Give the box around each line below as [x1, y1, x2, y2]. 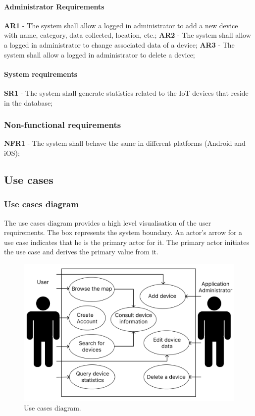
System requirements [4, 68, 78, 79]
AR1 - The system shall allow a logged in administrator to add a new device [4, 20, 238, 30]
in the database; [4, 97, 53, 108]
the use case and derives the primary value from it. [4, 246, 158, 257]
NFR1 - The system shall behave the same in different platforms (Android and [4, 138, 246, 148]
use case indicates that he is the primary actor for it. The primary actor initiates [4, 237, 249, 247]
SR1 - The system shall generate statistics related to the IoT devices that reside [4, 87, 249, 98]
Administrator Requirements [4, 1, 104, 11]
